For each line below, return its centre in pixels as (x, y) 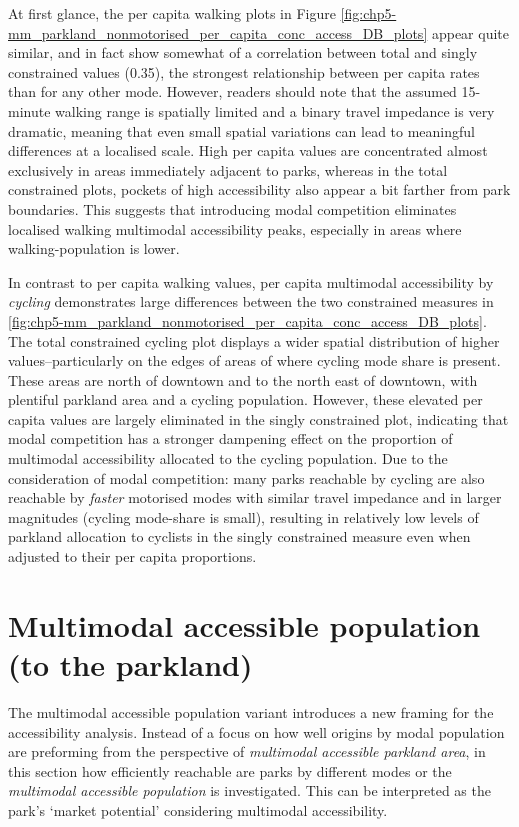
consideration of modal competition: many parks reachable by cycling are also (246, 477)
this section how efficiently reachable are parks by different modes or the (230, 770)
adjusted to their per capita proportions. (132, 556)
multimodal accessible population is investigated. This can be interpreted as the (249, 790)
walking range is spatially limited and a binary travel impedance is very (275, 110)
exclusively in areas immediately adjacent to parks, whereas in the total (228, 169)
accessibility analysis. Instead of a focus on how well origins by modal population (256, 731)
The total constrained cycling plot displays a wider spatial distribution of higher (254, 340)
